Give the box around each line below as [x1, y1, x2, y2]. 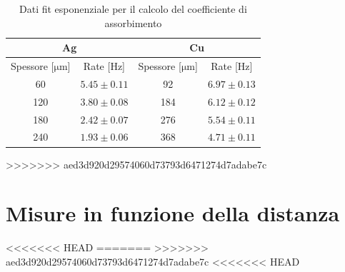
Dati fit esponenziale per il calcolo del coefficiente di [19, 1, 247, 16]
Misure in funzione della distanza [6, 198, 340, 228]
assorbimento [104, 15, 162, 30]
